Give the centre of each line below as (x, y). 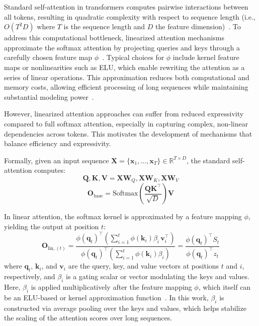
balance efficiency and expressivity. (58, 143)
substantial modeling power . (49, 96)
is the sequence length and (104, 26)
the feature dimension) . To (198, 26)
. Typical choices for (133, 57)
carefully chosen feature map (48, 57)
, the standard (208, 160)
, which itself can (225, 287)
